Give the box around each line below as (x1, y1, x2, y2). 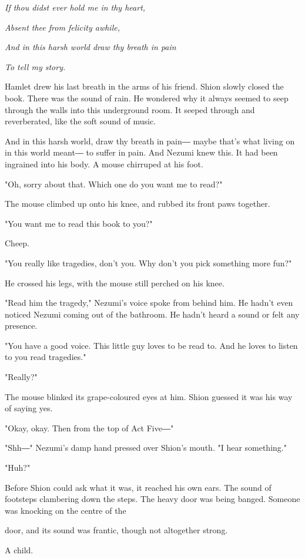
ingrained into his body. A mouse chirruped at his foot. (5, 157, 203, 170)
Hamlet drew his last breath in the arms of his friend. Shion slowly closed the (5, 80, 284, 93)
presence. (5, 319, 38, 332)
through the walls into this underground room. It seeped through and (5, 103, 255, 115)
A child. (5, 544, 33, 556)
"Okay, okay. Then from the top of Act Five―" (5, 421, 174, 434)
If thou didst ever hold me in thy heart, (5, 1, 146, 13)
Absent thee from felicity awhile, (5, 21, 120, 33)
